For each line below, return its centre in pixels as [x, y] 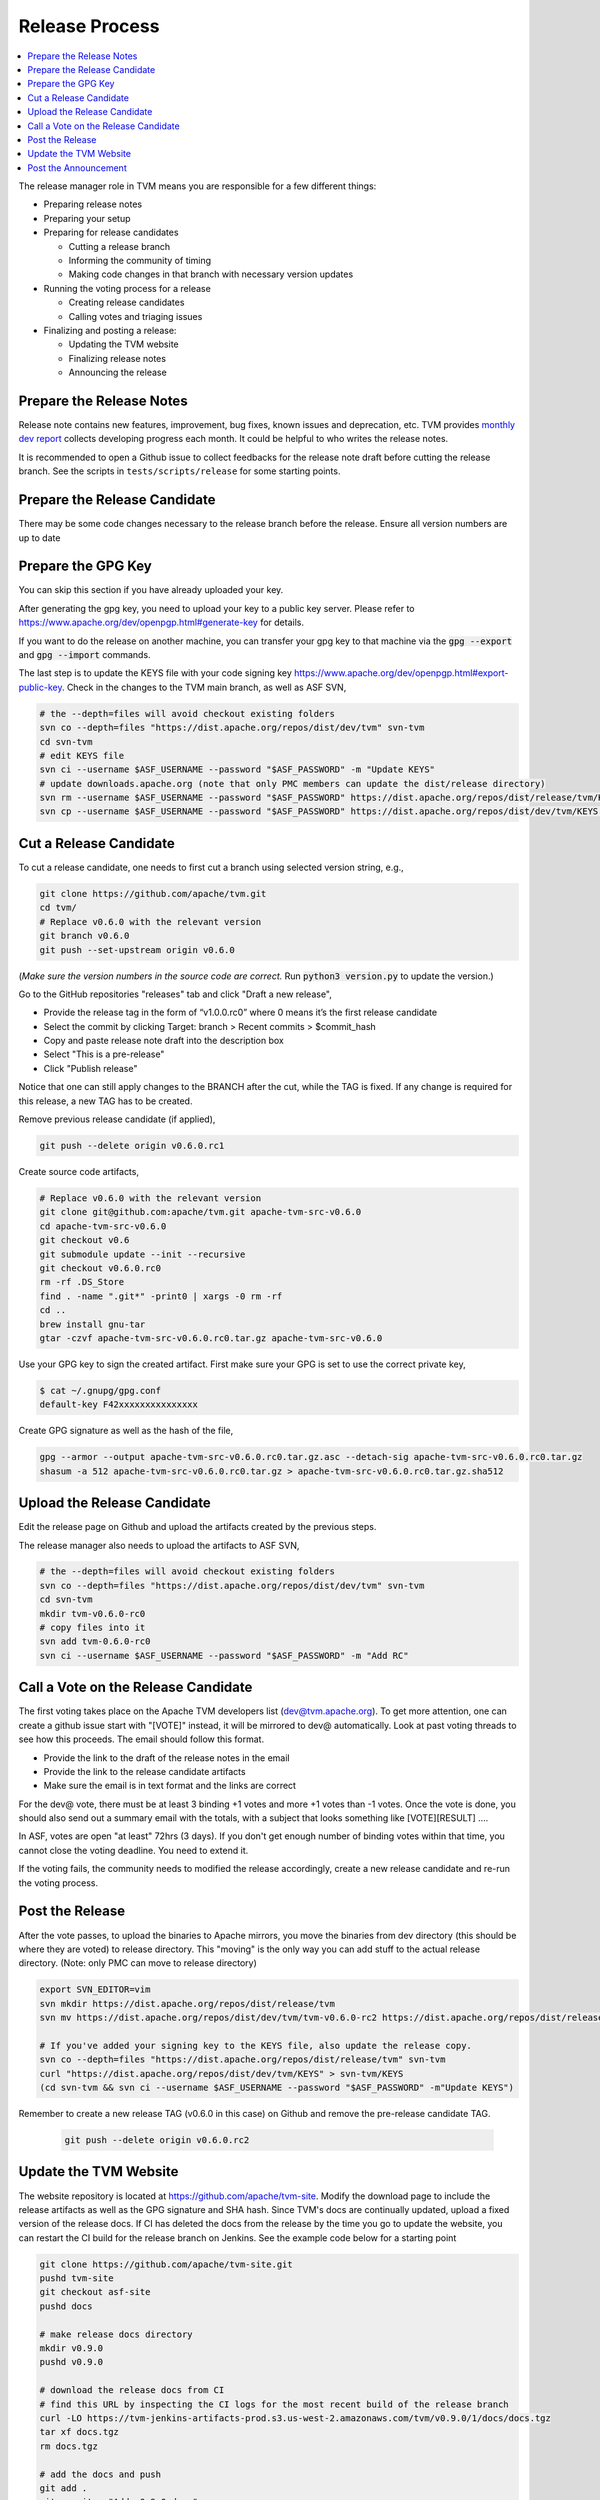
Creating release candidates [126, 302]
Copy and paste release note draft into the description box [164, 1041]
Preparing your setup [87, 218]
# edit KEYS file [82, 755]
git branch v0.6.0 [84, 936]
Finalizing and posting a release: [110, 330]
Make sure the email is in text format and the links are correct [170, 1786]
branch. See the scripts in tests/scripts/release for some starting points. [179, 471]
